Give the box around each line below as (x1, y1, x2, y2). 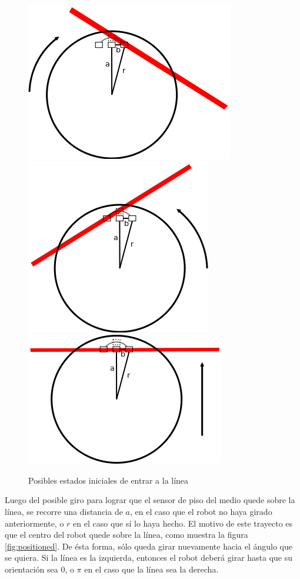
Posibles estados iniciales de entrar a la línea (28, 474, 189, 486)
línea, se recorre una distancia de (5, 505, 123, 517)
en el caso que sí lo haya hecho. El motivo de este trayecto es (73, 517, 293, 529)
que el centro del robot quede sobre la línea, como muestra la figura (5, 528, 248, 541)
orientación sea (5, 563, 58, 575)
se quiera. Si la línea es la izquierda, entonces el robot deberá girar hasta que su (5, 551, 293, 564)
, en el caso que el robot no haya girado (130, 505, 272, 517)
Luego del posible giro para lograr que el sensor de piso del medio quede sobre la (5, 494, 295, 506)
